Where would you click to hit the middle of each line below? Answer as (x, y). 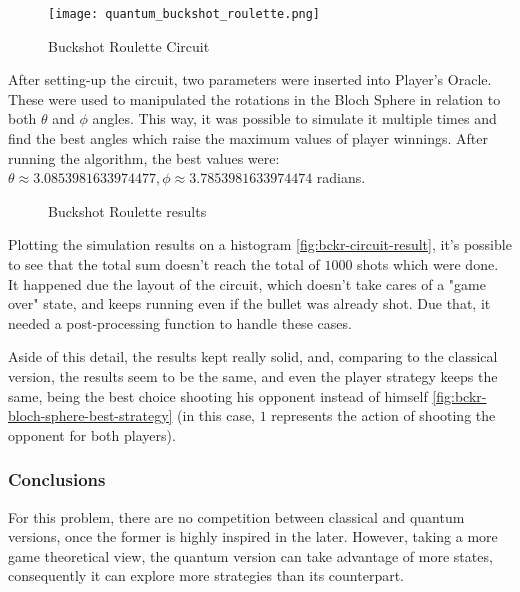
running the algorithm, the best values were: (144, 157)
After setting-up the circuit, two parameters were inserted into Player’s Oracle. (250, 79)
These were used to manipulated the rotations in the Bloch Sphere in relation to (254, 98)
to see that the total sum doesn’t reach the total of (164, 264)
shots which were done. (428, 264)
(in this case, (216, 415)
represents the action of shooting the (383, 415)
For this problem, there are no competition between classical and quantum (236, 516)
